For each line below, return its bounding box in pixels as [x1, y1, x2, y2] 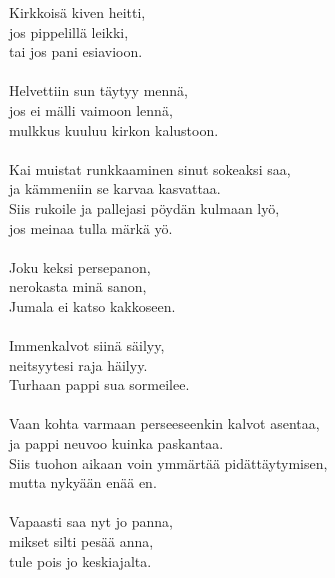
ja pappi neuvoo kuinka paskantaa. [9, 433, 224, 454]
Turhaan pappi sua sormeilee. [9, 374, 190, 395]
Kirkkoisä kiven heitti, [9, 2, 146, 22]
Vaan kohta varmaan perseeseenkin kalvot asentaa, [9, 413, 320, 434]
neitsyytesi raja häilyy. [9, 354, 148, 375]
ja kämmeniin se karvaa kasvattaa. [9, 178, 221, 199]
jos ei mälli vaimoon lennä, [9, 99, 173, 120]
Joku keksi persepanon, [9, 256, 151, 277]
